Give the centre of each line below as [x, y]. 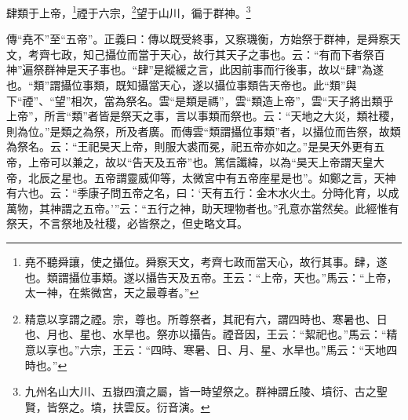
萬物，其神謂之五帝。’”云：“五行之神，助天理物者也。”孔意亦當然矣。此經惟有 [203, 208]
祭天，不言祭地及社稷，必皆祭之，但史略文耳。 [127, 223]
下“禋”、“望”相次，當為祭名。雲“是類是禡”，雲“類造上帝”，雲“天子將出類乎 [200, 100]
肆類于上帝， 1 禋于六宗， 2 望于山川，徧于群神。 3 [129, 11]
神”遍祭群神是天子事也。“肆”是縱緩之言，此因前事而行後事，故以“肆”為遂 [195, 69]
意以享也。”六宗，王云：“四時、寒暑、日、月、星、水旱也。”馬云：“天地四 [211, 349]
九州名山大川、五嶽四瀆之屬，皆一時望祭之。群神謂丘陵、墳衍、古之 [200, 391]
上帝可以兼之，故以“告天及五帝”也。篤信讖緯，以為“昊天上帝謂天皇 [200, 162]
